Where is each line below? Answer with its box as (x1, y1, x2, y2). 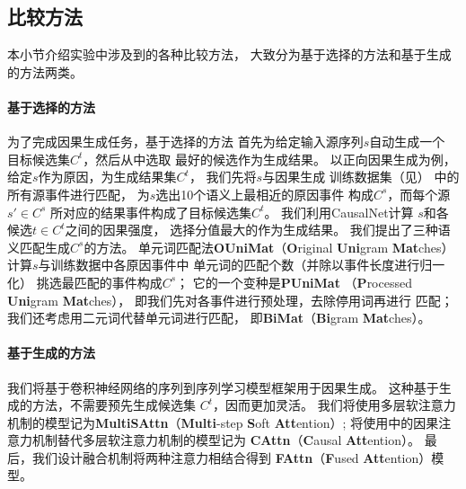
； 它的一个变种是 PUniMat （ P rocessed (176, 272, 412, 291)
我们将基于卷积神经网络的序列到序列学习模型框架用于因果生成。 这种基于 (7, 378, 439, 396)
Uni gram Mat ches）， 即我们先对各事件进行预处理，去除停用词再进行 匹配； (7, 290, 453, 309)
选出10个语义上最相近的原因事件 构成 (155, 184, 374, 203)
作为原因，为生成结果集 (38, 167, 177, 186)
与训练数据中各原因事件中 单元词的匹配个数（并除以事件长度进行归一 (38, 255, 445, 274)
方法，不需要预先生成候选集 (31, 396, 196, 414)
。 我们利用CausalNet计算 (264, 202, 414, 221)
